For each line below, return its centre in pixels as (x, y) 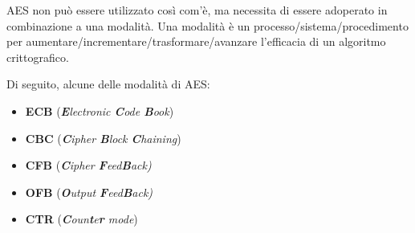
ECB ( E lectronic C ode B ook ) (100, 110)
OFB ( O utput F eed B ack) (89, 192)
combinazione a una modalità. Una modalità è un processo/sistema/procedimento (207, 25)
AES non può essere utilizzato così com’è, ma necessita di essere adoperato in (197, 10)
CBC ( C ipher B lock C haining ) (103, 138)
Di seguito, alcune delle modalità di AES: (108, 84)
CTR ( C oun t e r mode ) (81, 219)
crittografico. (38, 57)
